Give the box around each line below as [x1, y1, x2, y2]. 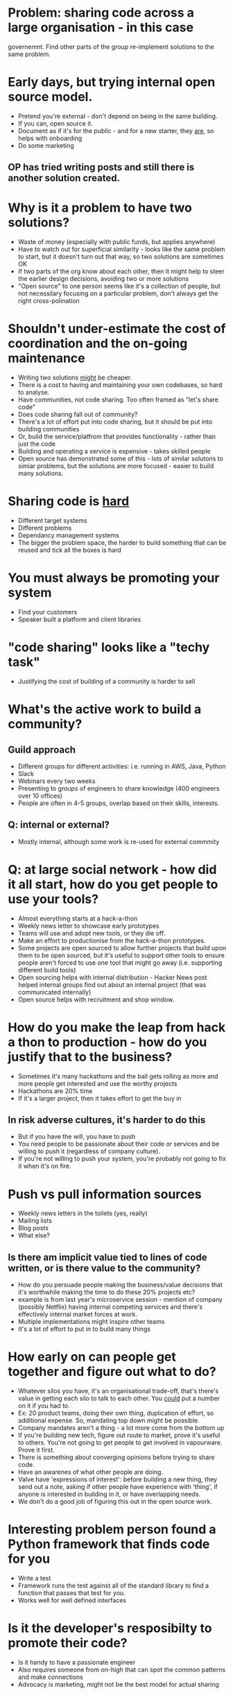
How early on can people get [8, 1349, 176, 1365]
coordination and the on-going [8, 336, 188, 352]
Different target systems [17, 517, 87, 525]
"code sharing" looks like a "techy [8, 639, 210, 655]
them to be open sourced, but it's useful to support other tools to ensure [17, 951, 225, 959]
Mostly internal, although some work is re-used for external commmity [17, 837, 220, 845]
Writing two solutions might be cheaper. [17, 373, 132, 382]
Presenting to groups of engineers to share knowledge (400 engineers [17, 784, 220, 792]
